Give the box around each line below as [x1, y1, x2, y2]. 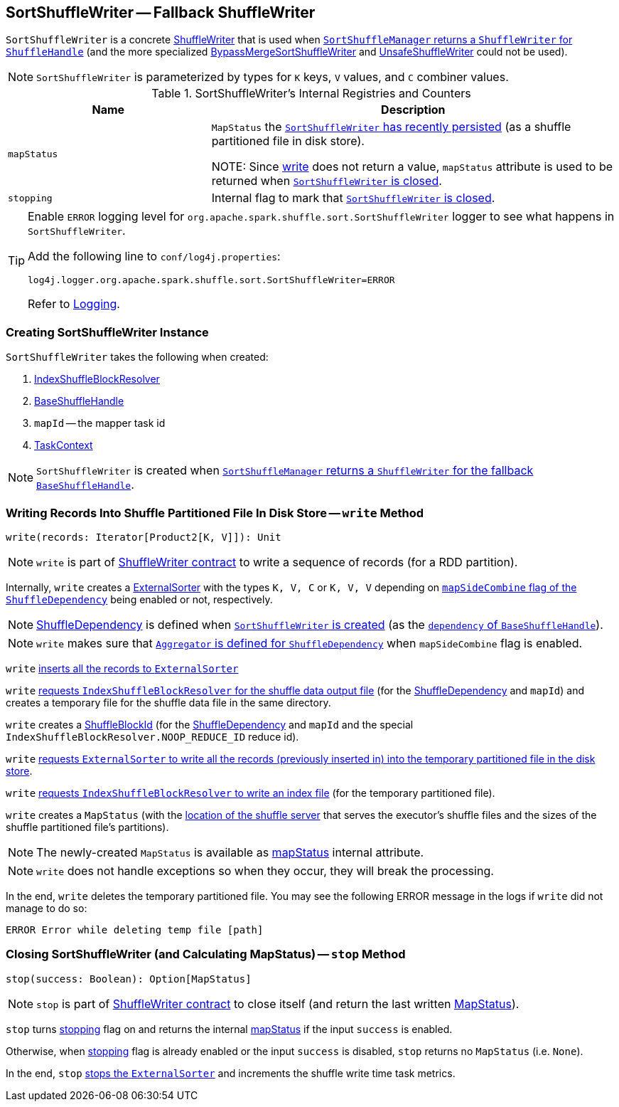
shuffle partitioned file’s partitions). [6, 820, 169, 833]
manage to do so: [6, 901, 87, 914]
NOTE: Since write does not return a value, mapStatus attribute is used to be [211, 159, 613, 174]
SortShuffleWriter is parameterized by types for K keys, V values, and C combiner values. [36, 70, 509, 85]
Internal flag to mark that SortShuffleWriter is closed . [211, 191, 495, 206]
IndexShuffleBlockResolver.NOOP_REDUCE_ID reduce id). [6, 730, 299, 743]
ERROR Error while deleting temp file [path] [6, 923, 264, 936]
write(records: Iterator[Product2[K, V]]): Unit [6, 531, 281, 543]
